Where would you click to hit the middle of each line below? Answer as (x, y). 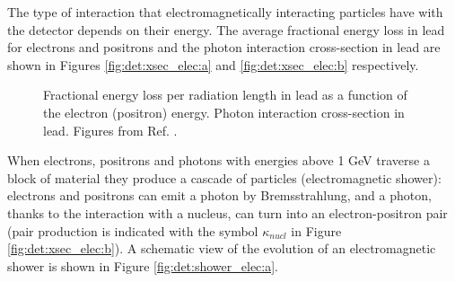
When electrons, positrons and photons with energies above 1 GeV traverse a (219, 160)
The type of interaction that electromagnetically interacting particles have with (225, 12)
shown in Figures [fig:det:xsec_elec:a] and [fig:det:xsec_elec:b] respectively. (213, 64)
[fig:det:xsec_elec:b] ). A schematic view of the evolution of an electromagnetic (222, 248)
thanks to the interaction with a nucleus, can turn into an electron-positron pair (227, 212)
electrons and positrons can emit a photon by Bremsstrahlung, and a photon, (219, 195)
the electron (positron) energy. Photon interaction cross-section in (224, 112)
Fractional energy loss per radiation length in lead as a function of (225, 95)
